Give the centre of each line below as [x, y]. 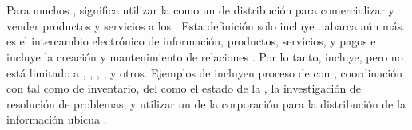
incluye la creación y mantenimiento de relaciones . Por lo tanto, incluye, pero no [205, 56]
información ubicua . [57, 119]
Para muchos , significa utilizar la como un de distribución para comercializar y [200, 10]
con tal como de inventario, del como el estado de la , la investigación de [184, 88]
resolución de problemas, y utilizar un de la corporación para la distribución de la [206, 103]
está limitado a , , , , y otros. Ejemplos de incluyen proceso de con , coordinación [205, 72]
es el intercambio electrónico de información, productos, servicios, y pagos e [191, 41]
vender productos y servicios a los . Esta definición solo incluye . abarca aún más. [206, 25]
